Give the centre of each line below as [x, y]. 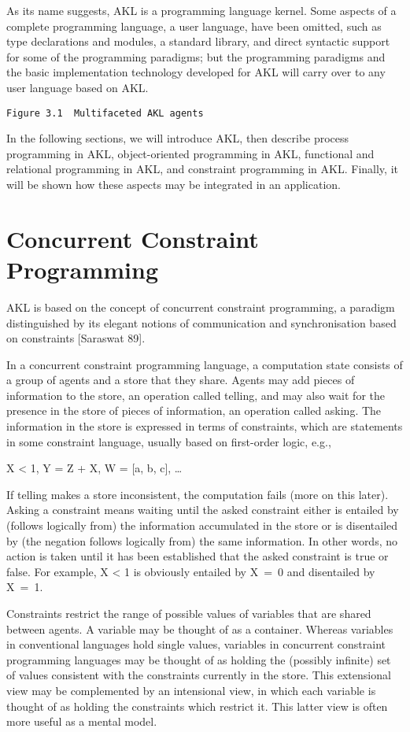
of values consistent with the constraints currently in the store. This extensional [199, 675]
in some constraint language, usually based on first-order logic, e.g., [169, 441]
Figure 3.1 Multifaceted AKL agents [105, 113]
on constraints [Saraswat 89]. [76, 338]
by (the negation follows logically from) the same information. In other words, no [202, 540]
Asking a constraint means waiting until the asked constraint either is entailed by [203, 510]
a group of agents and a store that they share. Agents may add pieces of [181, 380]
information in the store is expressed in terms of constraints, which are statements [205, 426]
